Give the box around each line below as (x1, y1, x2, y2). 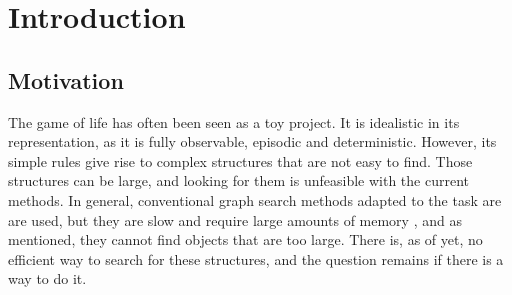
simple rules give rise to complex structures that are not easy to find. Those (8, 150, 473, 171)
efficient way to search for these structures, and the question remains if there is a (8, 248, 504, 269)
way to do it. (8, 268, 87, 289)
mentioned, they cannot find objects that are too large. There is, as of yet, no (8, 229, 483, 250)
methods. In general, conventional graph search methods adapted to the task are (8, 189, 502, 210)
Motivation (8, 64, 124, 95)
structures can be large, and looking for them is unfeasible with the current (8, 170, 470, 191)
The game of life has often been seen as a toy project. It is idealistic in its (8, 111, 460, 132)
